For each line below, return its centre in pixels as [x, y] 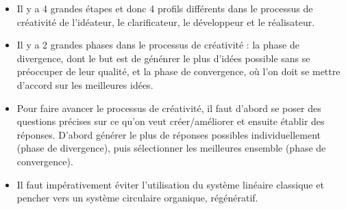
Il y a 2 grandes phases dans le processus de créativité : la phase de [158, 45]
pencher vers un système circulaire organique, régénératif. [137, 198]
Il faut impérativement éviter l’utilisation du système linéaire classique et [170, 184]
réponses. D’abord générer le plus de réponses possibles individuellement [169, 134]
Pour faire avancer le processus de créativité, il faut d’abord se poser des [169, 108]
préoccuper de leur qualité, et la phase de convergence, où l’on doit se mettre [178, 71]
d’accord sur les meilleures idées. [85, 84]
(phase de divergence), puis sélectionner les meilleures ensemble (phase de [171, 148]
